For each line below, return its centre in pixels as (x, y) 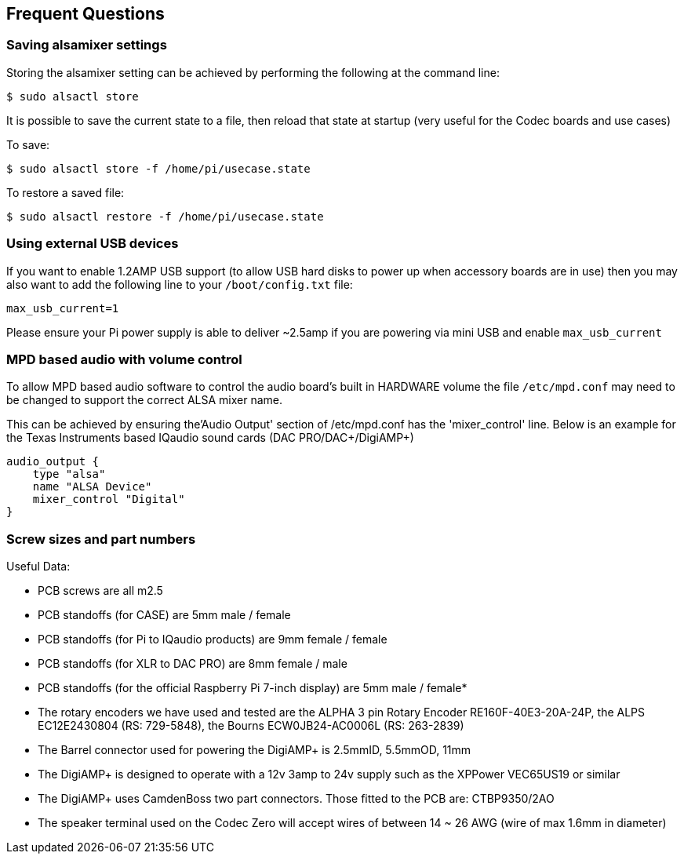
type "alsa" (69, 474)
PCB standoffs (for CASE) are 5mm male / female (164, 615)
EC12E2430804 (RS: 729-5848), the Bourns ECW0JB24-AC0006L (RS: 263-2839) (251, 726)
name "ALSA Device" (92, 487)
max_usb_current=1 (63, 308)
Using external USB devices (93, 244)
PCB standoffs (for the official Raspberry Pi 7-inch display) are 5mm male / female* (253, 688)
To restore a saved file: (65, 192)
